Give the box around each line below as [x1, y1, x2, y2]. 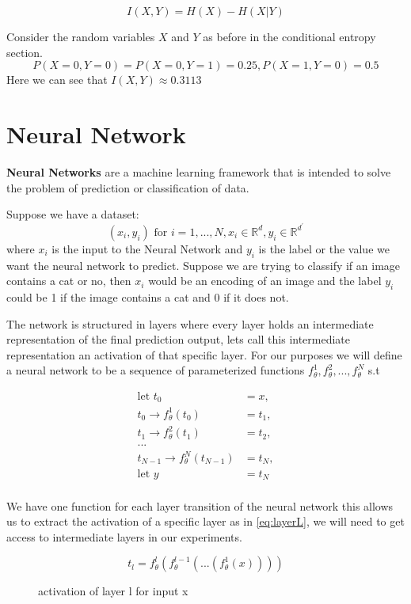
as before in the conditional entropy [203, 28, 376, 44]
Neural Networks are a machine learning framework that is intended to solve [6, 163, 391, 180]
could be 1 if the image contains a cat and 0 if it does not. [6, 288, 289, 305]
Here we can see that [6, 71, 108, 88]
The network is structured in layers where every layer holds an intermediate [6, 315, 374, 332]
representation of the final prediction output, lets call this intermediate [6, 331, 351, 348]
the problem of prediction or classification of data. [6, 179, 249, 196]
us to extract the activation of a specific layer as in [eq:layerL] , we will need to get [6, 513, 405, 530]
